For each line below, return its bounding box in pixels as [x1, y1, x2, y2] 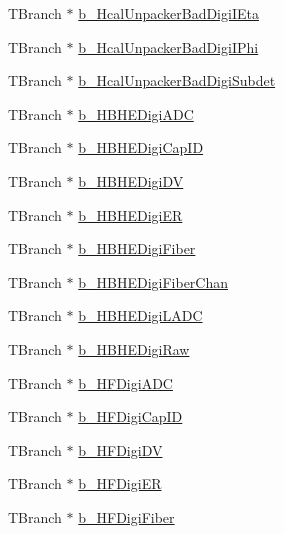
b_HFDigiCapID [78, 406, 183, 427]
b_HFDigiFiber [78, 506, 175, 527]
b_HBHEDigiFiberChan [78, 271, 229, 292]
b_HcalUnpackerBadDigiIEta [78, 3, 259, 23]
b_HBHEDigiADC [78, 103, 194, 124]
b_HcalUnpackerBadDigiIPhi [78, 36, 259, 57]
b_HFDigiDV [78, 439, 163, 460]
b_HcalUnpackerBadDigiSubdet [78, 70, 276, 91]
